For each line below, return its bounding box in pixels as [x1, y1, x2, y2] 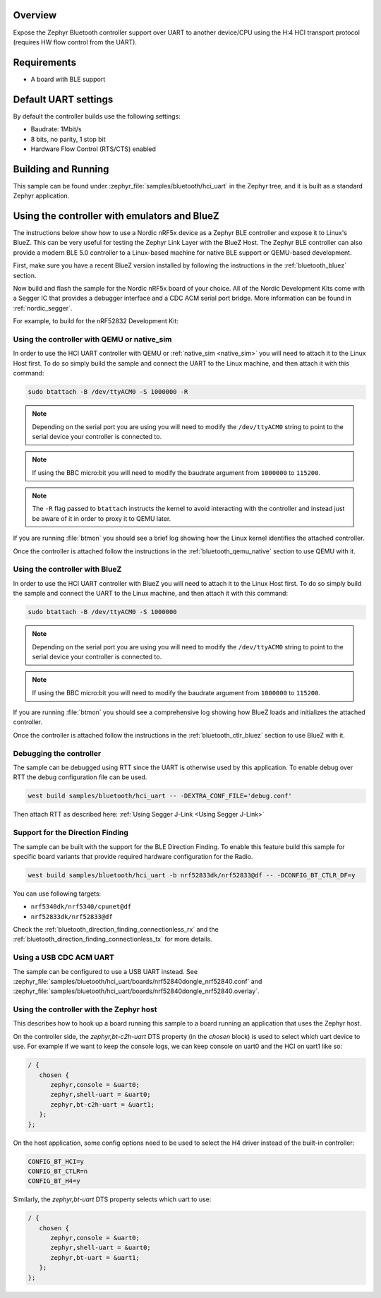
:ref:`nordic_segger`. [13, 304, 73, 312]
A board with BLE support [30, 75, 106, 83]
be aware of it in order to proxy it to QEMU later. [32, 514, 171, 522]
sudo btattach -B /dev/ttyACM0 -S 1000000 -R [28, 388, 188, 396]
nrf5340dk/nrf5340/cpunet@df [30, 903, 132, 911]
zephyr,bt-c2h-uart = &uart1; [50, 1100, 155, 1108]
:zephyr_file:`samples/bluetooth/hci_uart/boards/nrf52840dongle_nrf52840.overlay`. [13, 987, 260, 995]
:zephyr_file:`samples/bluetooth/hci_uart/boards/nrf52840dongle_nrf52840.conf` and [13, 977, 262, 985]
